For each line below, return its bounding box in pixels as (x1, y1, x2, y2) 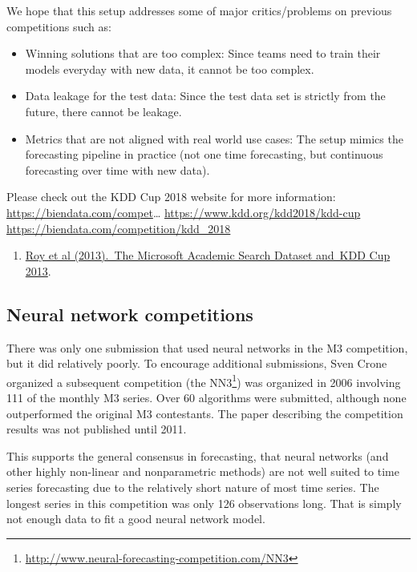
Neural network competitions (6, 301, 253, 326)
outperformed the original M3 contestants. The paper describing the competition (6, 405, 403, 421)
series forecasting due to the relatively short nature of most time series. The (6, 478, 379, 495)
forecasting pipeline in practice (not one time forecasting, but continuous (25, 146, 383, 163)
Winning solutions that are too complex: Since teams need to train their (25, 45, 381, 62)
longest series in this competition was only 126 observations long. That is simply (6, 494, 402, 511)
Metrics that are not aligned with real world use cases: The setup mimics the (25, 130, 403, 147)
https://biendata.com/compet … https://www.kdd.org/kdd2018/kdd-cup (6, 203, 361, 220)
